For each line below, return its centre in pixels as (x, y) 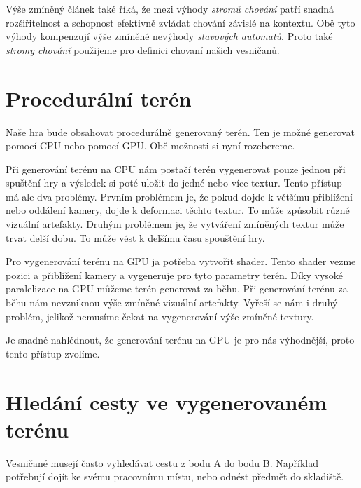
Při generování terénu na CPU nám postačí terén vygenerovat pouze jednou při (176, 169)
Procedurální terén (99, 98)
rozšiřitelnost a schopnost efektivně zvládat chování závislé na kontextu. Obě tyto (180, 22)
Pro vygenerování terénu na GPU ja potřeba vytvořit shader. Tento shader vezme (181, 261)
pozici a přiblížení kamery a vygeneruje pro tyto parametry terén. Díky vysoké (175, 274)
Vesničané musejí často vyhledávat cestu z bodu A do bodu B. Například (162, 462)
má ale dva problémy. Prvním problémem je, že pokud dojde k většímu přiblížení (179, 196)
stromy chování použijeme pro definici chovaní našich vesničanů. (143, 49)
